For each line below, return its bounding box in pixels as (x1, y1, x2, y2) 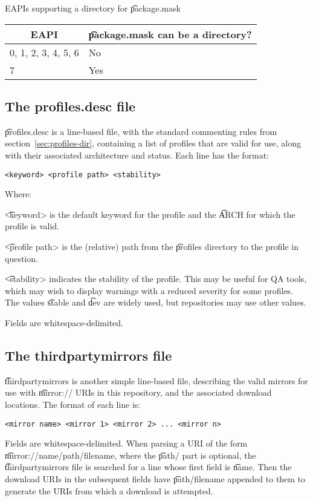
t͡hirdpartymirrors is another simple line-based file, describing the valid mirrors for (5, 374, 308, 387)
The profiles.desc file (5, 96, 136, 115)
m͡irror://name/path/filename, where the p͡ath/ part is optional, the (5, 448, 256, 461)
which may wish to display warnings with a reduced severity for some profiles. (5, 284, 294, 296)
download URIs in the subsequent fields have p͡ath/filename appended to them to (5, 473, 306, 485)
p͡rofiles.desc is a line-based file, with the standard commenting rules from (5, 125, 277, 137)
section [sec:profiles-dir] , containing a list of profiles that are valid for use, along (5, 137, 301, 149)
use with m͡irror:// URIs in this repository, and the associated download (5, 386, 272, 399)
